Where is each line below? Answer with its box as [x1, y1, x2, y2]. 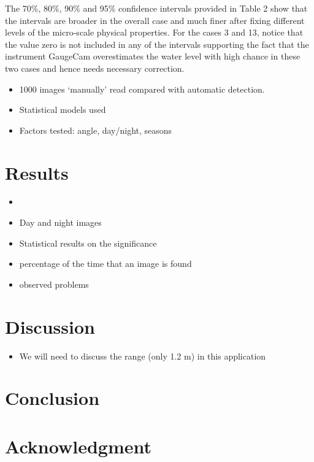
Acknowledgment [5, 433, 151, 458]
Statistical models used [19, 103, 106, 116]
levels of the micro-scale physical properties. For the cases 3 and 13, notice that [5, 26, 304, 39]
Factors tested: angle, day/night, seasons [19, 123, 172, 136]
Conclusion [5, 385, 100, 410]
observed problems [19, 277, 89, 290]
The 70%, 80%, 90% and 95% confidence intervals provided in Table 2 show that [5, 2, 308, 14]
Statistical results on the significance [19, 236, 157, 249]
